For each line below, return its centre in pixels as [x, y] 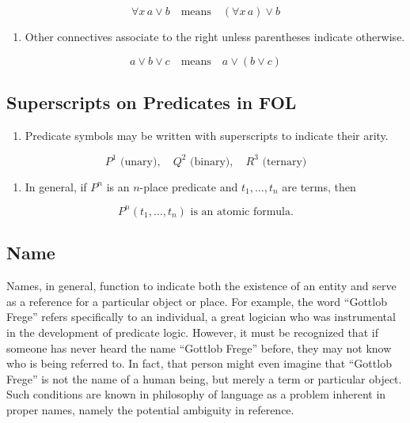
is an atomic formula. [242, 211]
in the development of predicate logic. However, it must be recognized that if [192, 332]
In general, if [56, 186]
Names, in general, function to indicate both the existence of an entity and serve [201, 286]
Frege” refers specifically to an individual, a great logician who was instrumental [201, 317]
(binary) [210, 162]
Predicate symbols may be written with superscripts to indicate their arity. [207, 135]
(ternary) [285, 162]
